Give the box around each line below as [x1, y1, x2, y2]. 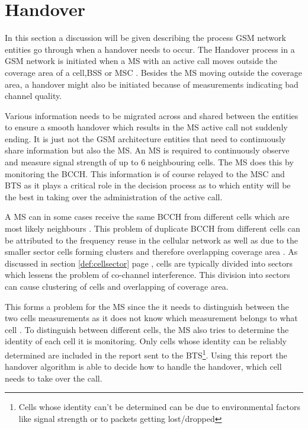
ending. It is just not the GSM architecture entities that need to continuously [5, 132, 286, 145]
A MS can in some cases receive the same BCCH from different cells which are [5, 210, 290, 223]
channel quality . [5, 89, 62, 102]
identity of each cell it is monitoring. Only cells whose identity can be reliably [5, 335, 287, 347]
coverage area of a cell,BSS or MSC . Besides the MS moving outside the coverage [5, 66, 302, 78]
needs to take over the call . [5, 372, 102, 384]
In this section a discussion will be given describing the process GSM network [5, 31, 286, 44]
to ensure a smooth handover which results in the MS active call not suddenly [5, 121, 288, 133]
